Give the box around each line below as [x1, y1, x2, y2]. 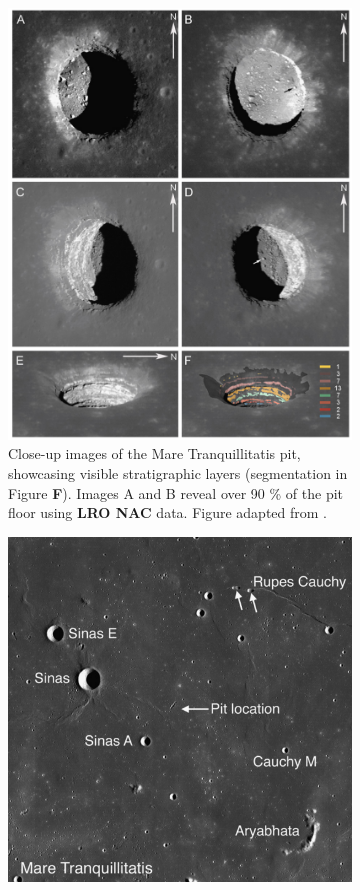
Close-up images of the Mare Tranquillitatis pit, [8, 443, 301, 464]
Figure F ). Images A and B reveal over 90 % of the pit [8, 482, 344, 503]
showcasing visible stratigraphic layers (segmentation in [8, 462, 348, 483]
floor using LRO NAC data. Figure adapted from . [8, 502, 328, 523]
